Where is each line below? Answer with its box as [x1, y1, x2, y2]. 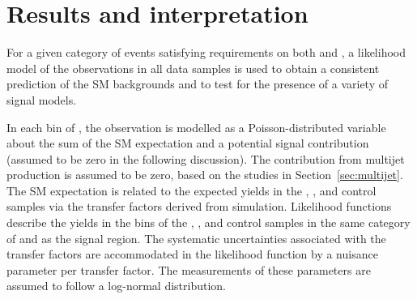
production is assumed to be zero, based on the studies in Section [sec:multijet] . [6, 166, 403, 183]
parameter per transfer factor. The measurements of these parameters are [6, 261, 371, 278]
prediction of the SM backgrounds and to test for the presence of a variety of [6, 75, 388, 92]
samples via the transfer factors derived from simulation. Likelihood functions [6, 198, 392, 215]
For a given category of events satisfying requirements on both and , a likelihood [6, 44, 406, 61]
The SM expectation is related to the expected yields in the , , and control [6, 182, 377, 199]
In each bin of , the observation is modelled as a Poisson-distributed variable [6, 118, 386, 135]
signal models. [6, 91, 77, 108]
